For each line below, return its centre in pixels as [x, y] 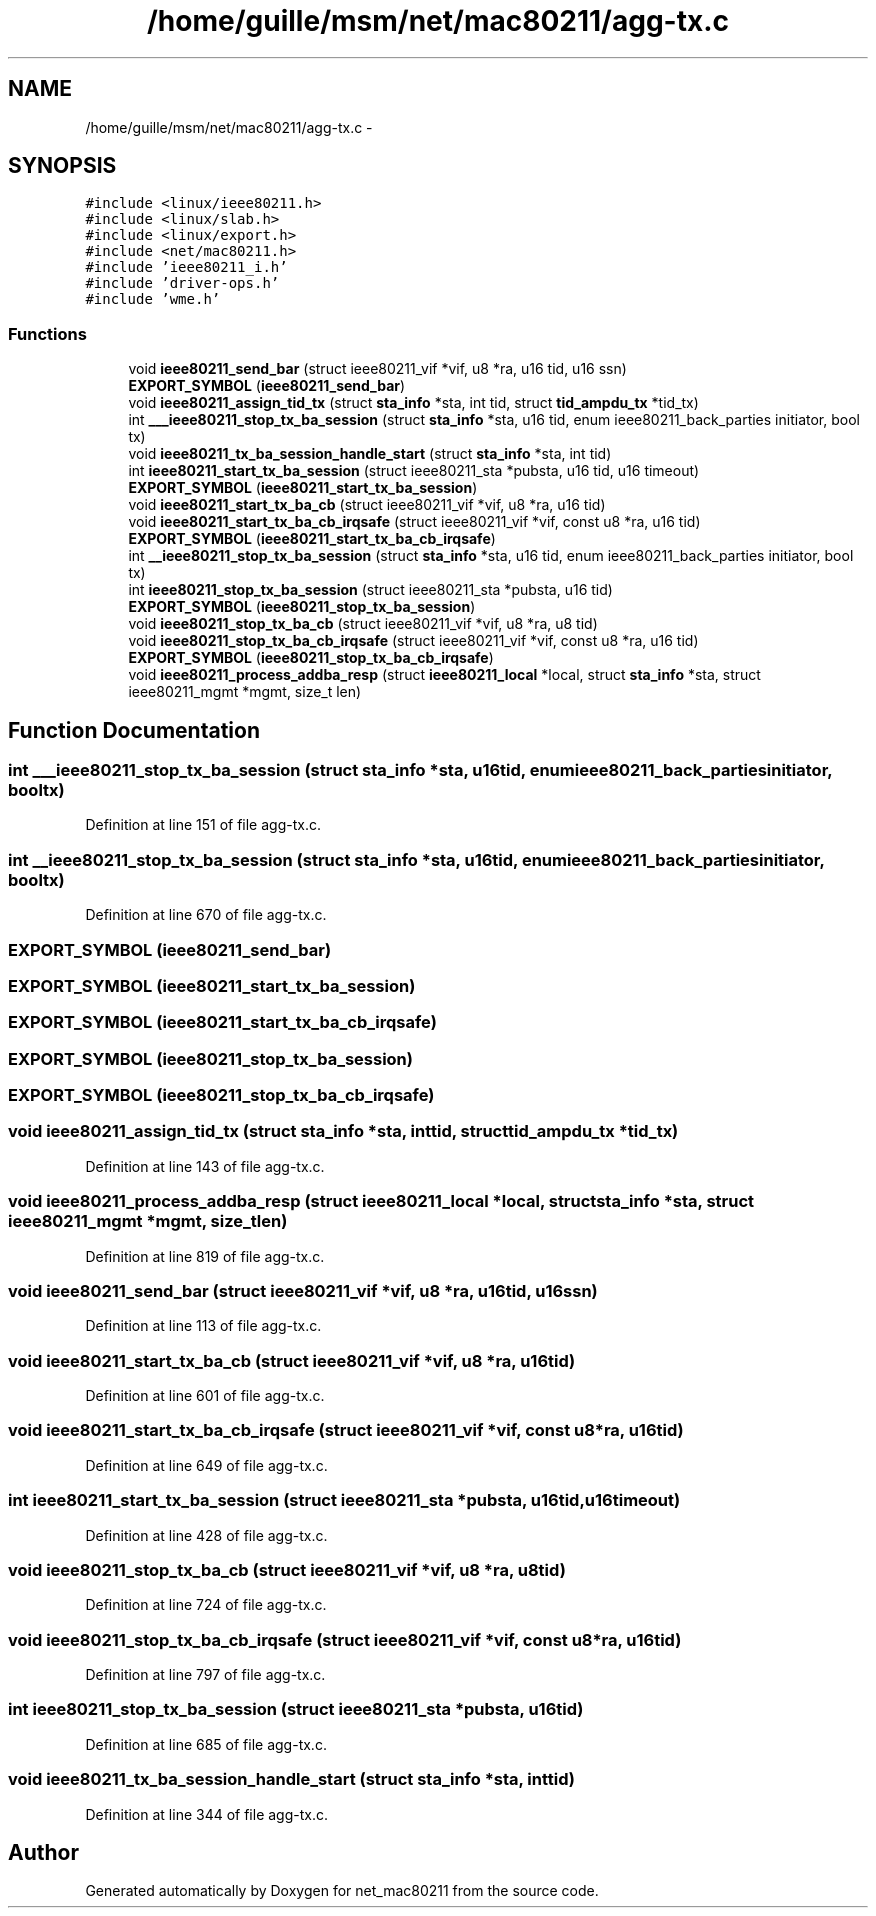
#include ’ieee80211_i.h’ [186, 267]
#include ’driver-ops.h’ [182, 283]
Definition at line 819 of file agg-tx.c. [205, 1256]
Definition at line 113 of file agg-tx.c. [203, 1326]
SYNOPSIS [62, 166]
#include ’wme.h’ [153, 299]
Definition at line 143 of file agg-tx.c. [205, 1166]
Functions [47, 333]
